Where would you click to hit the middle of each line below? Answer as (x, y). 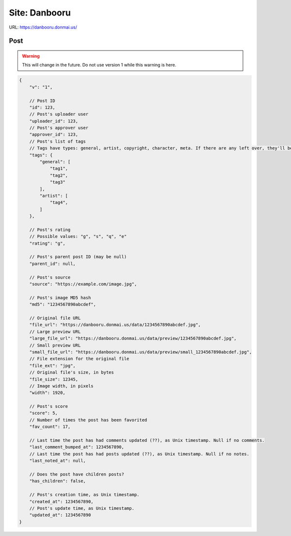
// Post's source (50, 277)
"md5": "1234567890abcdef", (63, 304)
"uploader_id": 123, (54, 121)
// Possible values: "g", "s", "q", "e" (78, 236)
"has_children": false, (57, 481)
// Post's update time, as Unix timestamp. (82, 508)
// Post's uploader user (59, 114)
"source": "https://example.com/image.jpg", (83, 284)
